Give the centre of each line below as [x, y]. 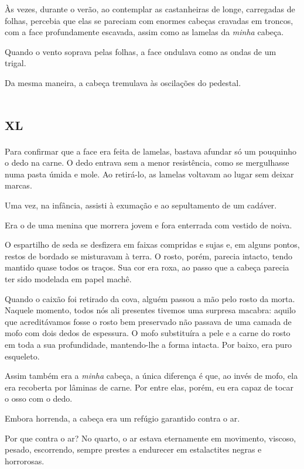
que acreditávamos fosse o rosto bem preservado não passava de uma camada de [148, 321]
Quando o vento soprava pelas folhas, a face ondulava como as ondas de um [141, 51]
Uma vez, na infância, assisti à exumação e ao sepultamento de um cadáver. [141, 205]
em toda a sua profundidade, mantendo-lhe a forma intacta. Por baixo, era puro [148, 344]
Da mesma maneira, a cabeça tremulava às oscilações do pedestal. [123, 82]
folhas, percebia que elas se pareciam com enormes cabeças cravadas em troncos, [149, 20]
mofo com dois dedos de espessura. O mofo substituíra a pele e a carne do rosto [148, 333]
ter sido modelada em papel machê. [68, 279]
